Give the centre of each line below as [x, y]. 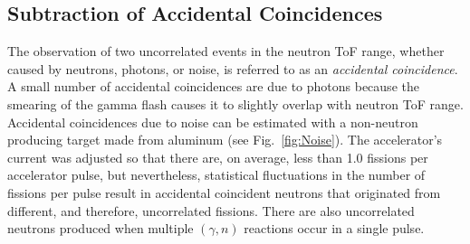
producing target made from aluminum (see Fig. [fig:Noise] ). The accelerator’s [225, 140]
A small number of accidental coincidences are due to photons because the [213, 86]
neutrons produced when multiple [101, 228]
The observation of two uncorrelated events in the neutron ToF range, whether [226, 51]
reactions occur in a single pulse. [334, 228]
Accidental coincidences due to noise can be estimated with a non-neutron [213, 122]
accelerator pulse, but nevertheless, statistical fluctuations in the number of [216, 175]
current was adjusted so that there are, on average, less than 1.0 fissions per [218, 157]
